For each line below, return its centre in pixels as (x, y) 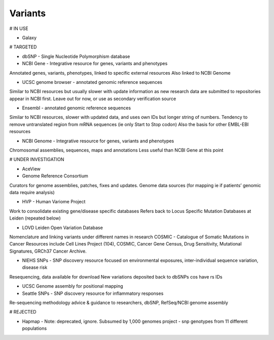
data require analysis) (32, 192)
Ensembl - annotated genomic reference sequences (77, 108)
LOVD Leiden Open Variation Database (63, 227)
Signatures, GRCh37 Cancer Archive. (48, 251)
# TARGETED (23, 47)
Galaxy (29, 38)
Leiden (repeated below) (35, 218)
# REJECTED (23, 312)
